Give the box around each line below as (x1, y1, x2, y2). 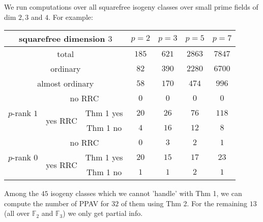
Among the (4, 188, 39, 199)
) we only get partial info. (63, 208, 143, 218)
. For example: (48, 11, 93, 22)
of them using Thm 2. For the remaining (121, 198, 248, 208)
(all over (4, 208, 30, 218)
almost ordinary (37, 77, 94, 90)
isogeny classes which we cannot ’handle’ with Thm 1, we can (50, 188, 242, 199)
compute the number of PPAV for (4, 198, 109, 208)
